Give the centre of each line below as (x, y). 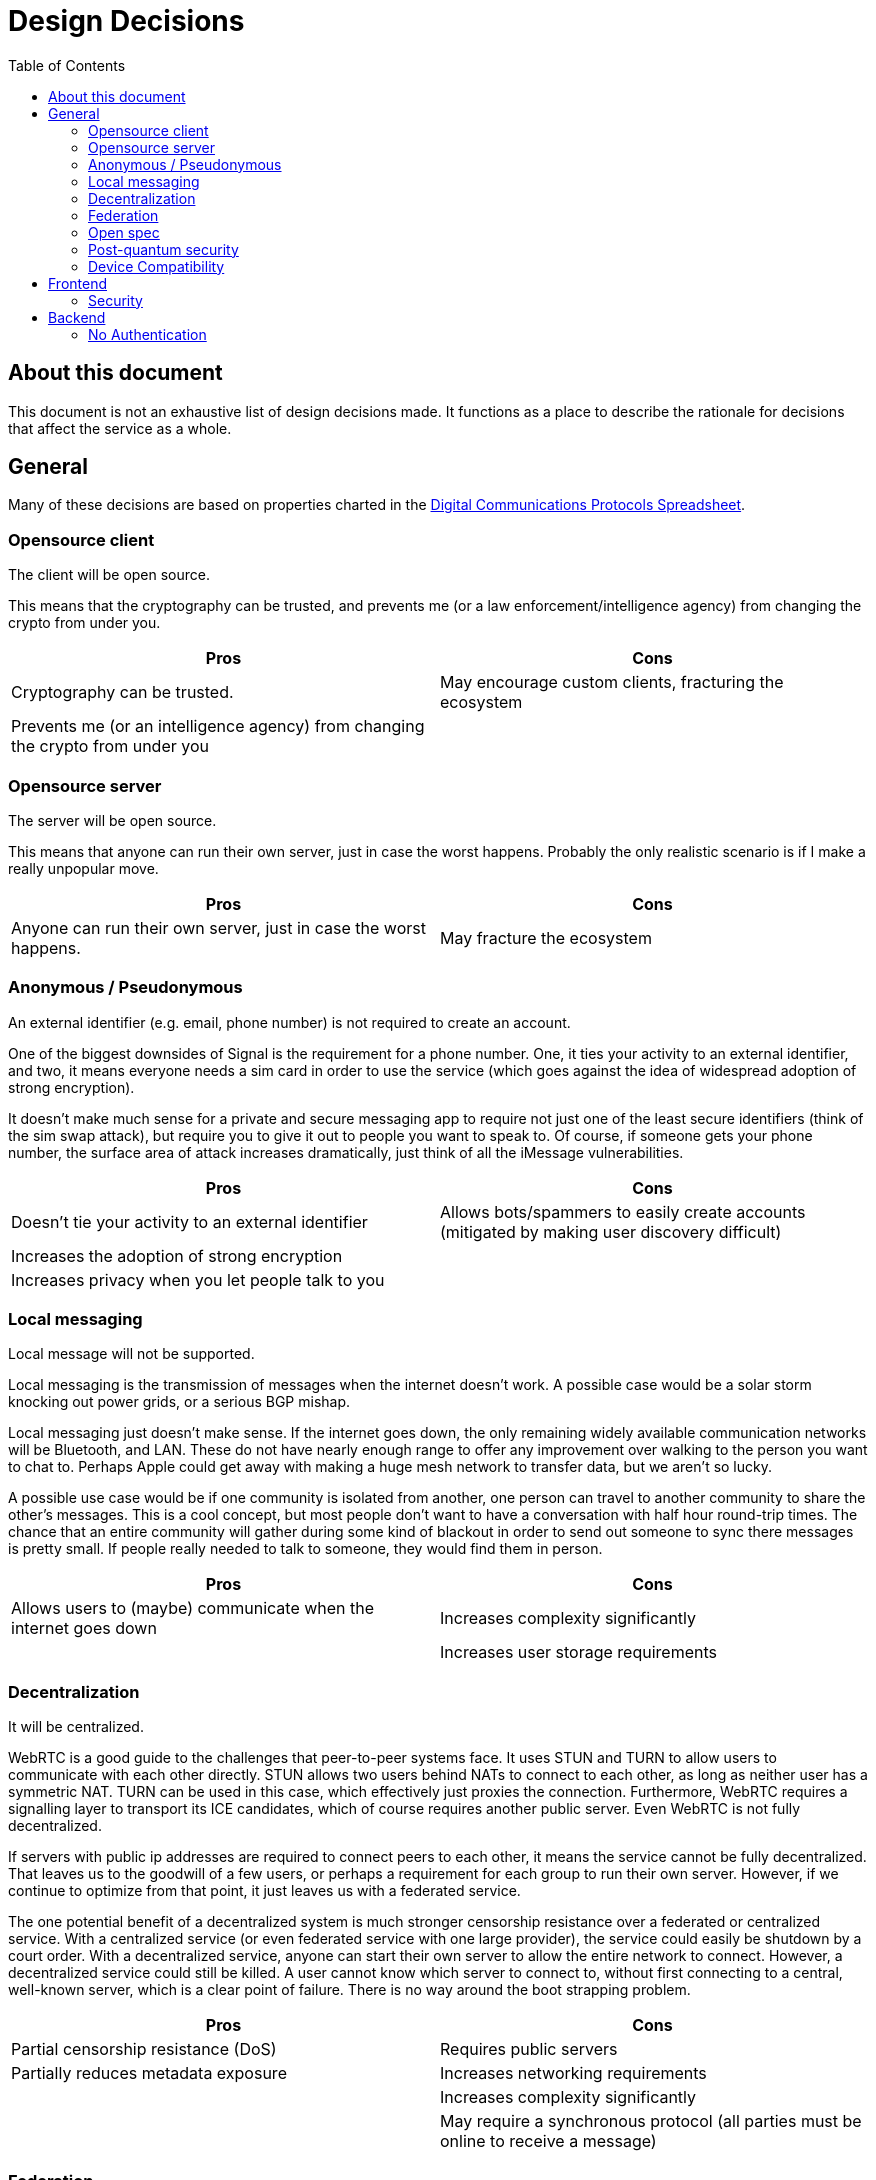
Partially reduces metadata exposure (149, 2073)
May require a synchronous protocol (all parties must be (651, 2121)
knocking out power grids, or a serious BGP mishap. (179, 1402)
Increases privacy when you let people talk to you (198, 1279)
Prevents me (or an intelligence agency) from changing (218, 726)
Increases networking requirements (573, 2073)
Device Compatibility (156, 266)
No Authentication (147, 334)
